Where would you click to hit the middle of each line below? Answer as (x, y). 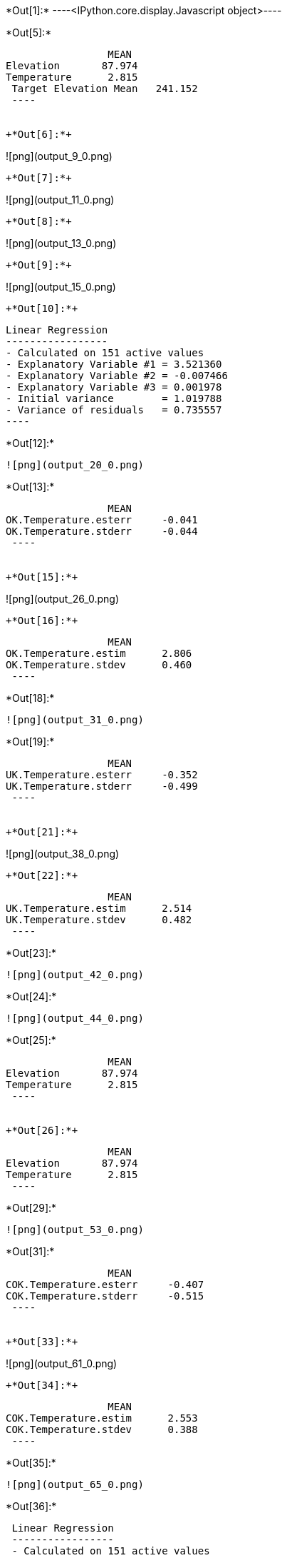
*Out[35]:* (31, 1463)
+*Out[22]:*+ (42, 875)
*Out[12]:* (30, 443)
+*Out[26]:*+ (42, 1130)
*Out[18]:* (30, 698)
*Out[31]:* (30, 1251)
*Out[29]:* (31, 1208)
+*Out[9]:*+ (39, 265)
